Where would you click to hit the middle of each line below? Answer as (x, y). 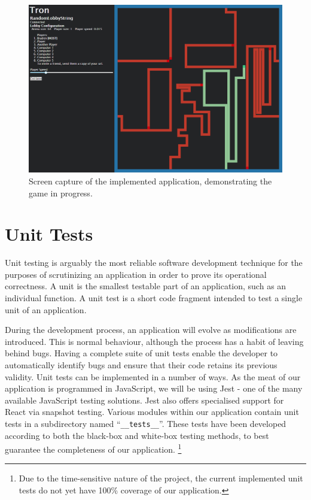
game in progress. (61, 193)
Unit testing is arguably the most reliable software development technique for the (154, 263)
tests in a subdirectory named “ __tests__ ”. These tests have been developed (146, 423)
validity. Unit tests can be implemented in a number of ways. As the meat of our (153, 376)
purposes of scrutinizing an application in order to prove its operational (136, 274)
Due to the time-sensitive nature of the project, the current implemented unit (161, 478)
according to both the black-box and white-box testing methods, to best (137, 435)
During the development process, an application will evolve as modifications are (151, 330)
